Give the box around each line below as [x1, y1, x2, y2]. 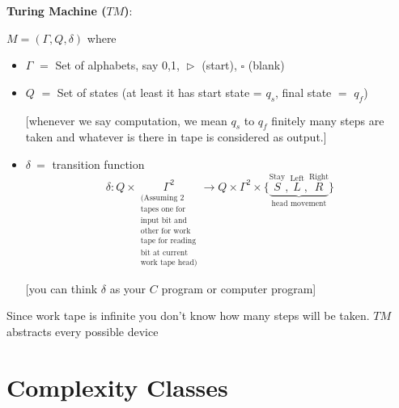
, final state [275, 83, 332, 100]
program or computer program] [161, 280, 316, 297]
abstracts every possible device [6, 322, 159, 339]
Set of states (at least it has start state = [57, 83, 262, 100]
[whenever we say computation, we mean [25, 111, 227, 128]
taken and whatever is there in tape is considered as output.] [25, 128, 327, 145]
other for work [140, 227, 191, 236]
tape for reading [140, 237, 197, 246]
